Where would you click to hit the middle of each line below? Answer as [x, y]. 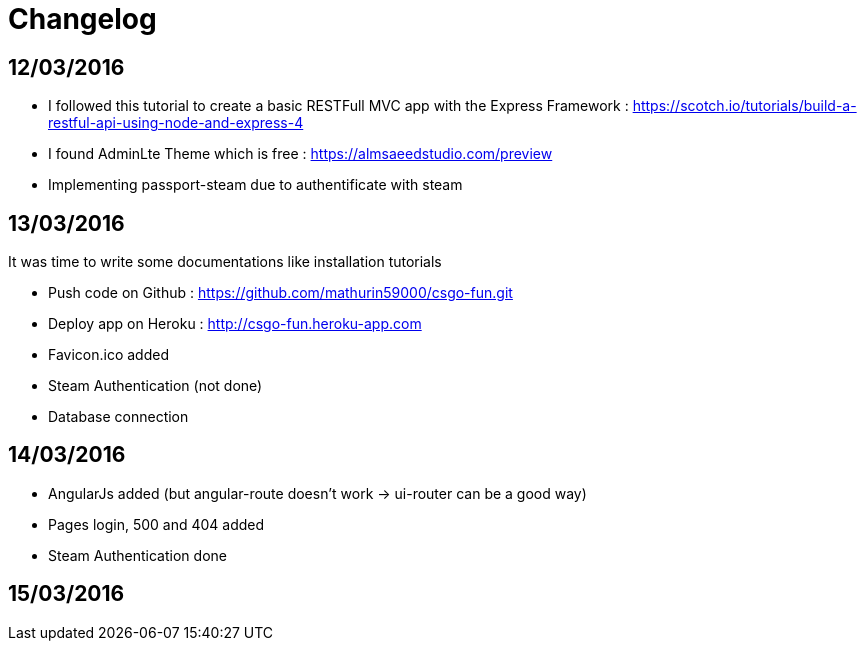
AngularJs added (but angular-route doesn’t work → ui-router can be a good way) [317, 493]
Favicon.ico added [108, 355]
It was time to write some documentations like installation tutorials [225, 262]
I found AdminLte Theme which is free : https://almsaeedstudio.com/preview [300, 154]
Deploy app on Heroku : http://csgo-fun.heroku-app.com [235, 324]
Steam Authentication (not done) [155, 386]
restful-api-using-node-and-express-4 [176, 123]
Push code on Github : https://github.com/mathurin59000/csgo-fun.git [280, 293]
